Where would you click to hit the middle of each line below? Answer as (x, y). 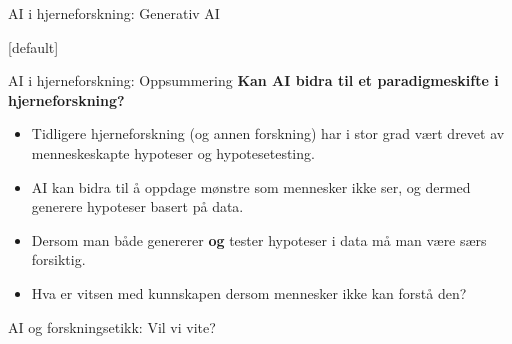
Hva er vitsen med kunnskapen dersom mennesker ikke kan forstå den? (249, 292)
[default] (33, 46)
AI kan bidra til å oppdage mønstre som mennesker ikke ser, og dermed (251, 186)
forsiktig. (58, 259)
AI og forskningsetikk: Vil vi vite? (112, 326)
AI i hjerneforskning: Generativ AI (114, 13)
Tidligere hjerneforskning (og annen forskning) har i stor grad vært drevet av (268, 133)
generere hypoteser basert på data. (137, 206)
